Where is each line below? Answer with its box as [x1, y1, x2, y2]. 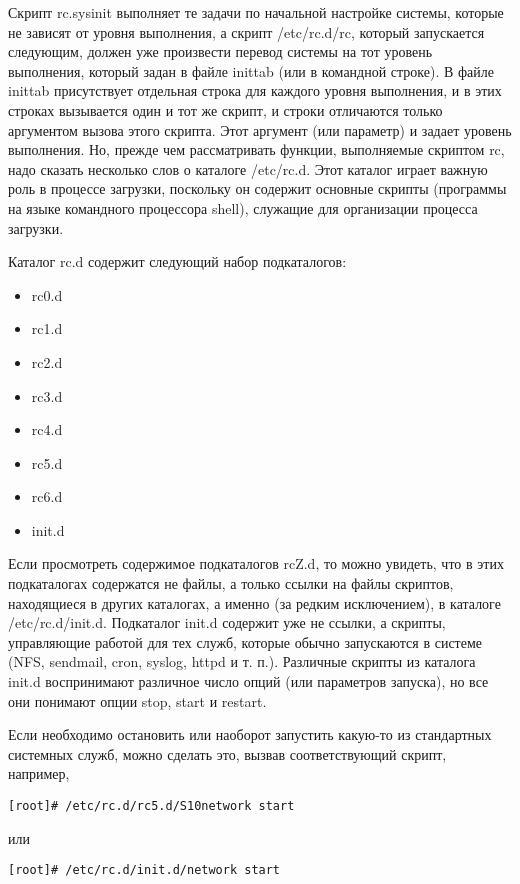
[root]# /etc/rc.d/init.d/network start [8, 863, 281, 878]
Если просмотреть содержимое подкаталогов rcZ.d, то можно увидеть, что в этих [8, 553, 504, 574]
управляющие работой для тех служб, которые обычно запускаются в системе [8, 631, 482, 652]
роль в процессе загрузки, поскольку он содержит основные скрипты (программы [8, 178, 507, 199]
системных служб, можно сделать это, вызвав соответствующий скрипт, [8, 743, 447, 764]
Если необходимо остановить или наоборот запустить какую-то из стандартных [8, 724, 492, 745]
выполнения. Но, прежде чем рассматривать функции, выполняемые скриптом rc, [8, 139, 505, 160]
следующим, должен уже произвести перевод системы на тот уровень [8, 41, 433, 62]
